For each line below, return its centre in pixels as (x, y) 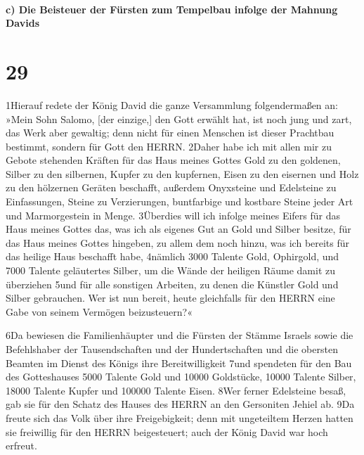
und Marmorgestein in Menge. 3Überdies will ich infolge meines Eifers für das (173, 215)
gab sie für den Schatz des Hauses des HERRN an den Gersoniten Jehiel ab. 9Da (180, 404)
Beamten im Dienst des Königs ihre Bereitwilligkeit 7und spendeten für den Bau (179, 363)
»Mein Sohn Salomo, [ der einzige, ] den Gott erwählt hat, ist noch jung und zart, (179, 118)
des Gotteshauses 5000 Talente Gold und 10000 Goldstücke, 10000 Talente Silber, (181, 377)
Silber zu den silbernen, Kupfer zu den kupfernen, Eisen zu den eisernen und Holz (182, 173)
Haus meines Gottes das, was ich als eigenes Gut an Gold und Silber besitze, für (178, 229)
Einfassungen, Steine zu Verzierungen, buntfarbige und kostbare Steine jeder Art (180, 201)
